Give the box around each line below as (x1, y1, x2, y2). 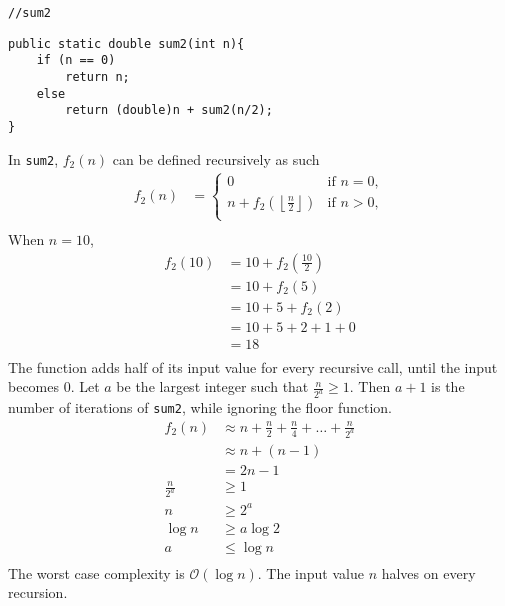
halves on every (381, 562, 476, 583)
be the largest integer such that (116, 376, 309, 397)
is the (431, 376, 465, 397)
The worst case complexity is (8, 562, 185, 583)
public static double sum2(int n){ (8, 36, 245, 51)
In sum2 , (8, 148, 59, 169)
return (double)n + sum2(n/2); (65, 103, 273, 118)
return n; (65, 69, 130, 84)
